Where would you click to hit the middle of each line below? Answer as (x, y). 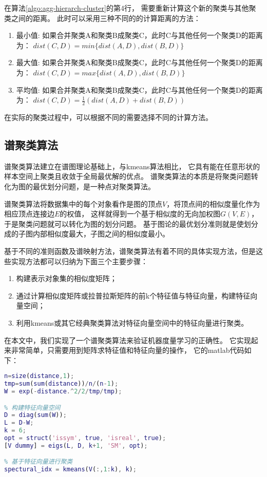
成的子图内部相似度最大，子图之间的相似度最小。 (87, 234)
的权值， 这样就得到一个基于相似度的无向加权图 (140, 214)
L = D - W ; (19, 423)
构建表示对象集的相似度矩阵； (66, 278)
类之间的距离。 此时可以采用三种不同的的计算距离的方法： (102, 18)
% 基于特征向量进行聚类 (39, 462)
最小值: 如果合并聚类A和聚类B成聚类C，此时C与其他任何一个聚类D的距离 (139, 35)
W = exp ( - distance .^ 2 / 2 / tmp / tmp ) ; (63, 392)
